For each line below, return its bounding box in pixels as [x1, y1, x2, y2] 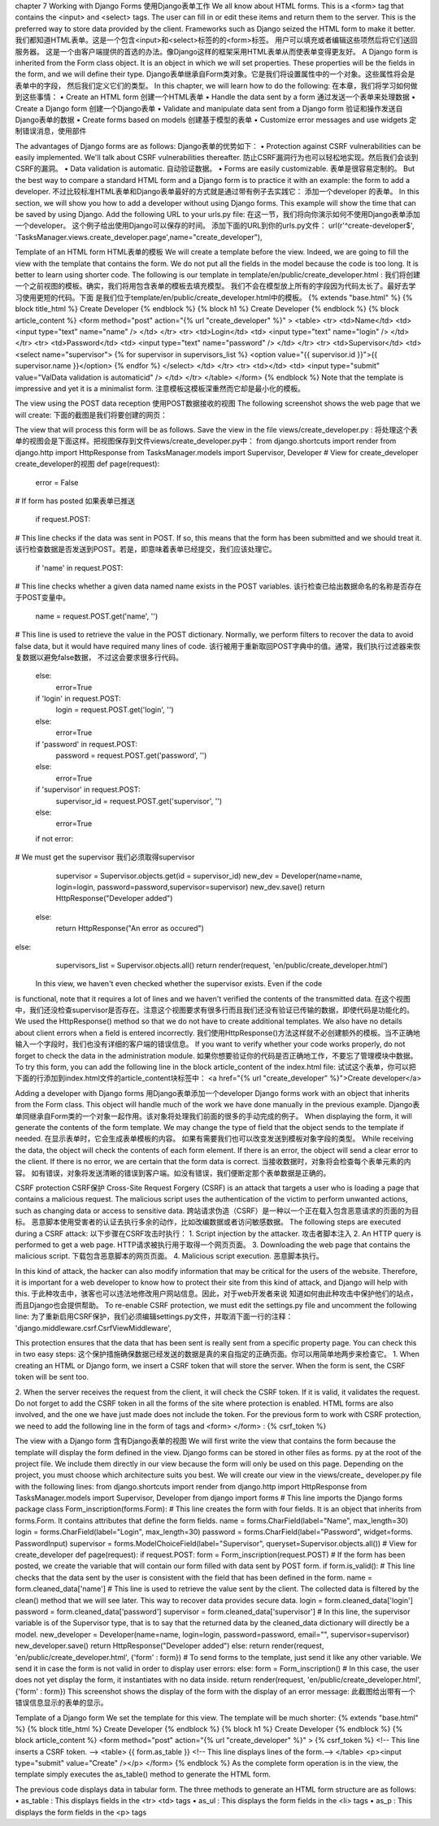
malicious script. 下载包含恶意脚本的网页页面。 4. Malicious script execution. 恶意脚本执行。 [15, 1251, 324, 1261]
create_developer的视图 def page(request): [15, 459, 160, 469]
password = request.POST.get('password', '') [55, 750, 207, 760]
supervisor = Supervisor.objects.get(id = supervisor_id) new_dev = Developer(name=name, [55, 871, 363, 880]
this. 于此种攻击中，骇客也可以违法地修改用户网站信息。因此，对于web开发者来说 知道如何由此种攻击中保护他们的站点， [15, 1289, 418, 1298]
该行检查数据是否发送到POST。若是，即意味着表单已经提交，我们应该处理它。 [15, 545, 276, 554]
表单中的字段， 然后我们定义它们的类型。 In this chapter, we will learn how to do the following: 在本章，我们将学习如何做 [15, 80, 418, 90]
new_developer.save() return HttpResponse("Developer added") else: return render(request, [15, 1641, 324, 1650]
